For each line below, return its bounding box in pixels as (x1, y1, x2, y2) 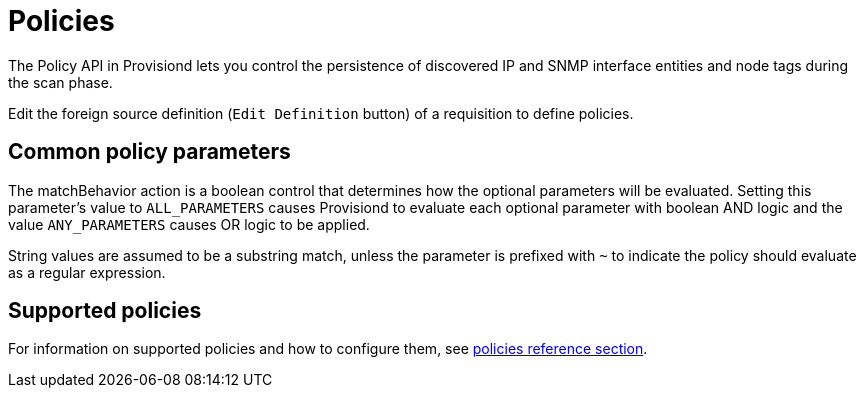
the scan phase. (8, 73, 113, 91)
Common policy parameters (8, 139, 291, 165)
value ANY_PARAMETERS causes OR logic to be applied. (8, 215, 370, 233)
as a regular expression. (8, 263, 166, 281)
